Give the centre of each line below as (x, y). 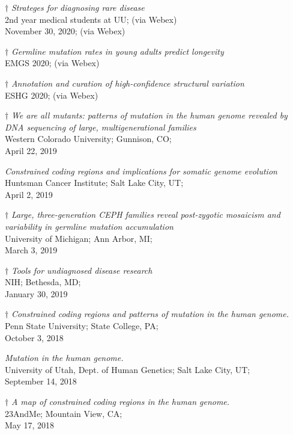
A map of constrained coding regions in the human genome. (120, 402)
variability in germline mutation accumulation (89, 226)
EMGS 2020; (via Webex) (52, 63)
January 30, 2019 (36, 293)
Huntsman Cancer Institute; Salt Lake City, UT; (94, 183)
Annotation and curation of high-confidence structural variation (128, 83)
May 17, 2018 (30, 425)
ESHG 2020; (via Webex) (52, 95)
